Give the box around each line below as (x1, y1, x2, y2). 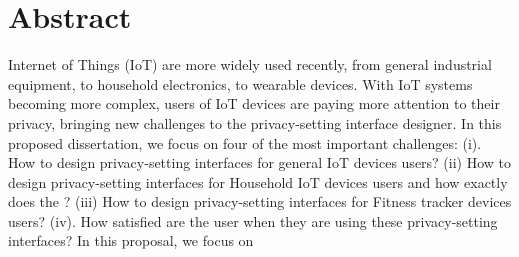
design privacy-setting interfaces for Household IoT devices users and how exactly (8, 171, 508, 192)
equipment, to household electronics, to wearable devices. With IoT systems (8, 73, 473, 94)
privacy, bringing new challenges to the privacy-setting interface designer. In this (8, 112, 502, 133)
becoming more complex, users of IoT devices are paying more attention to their (8, 93, 500, 114)
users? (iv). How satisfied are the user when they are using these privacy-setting (8, 210, 498, 231)
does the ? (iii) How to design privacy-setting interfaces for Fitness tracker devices (8, 191, 512, 212)
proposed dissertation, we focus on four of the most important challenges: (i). (8, 132, 482, 153)
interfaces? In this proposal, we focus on (8, 230, 254, 251)
